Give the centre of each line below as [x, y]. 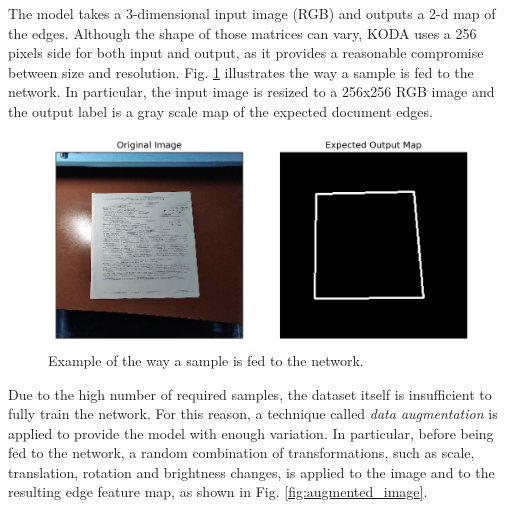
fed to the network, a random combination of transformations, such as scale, [241, 452]
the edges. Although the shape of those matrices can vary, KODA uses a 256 [242, 32]
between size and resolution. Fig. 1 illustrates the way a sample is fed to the [241, 71]
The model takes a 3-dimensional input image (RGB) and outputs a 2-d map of [252, 13]
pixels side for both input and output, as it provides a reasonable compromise [246, 52]
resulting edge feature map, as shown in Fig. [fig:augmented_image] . [218, 491]
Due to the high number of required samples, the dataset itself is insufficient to [250, 393]
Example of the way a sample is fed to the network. [206, 359]
